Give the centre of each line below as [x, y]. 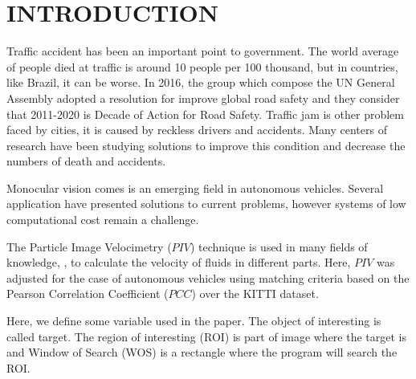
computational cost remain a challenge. [103, 220]
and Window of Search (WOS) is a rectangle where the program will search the [202, 352]
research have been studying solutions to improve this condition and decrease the [206, 145]
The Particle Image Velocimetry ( [89, 246]
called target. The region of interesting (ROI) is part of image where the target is [207, 336]
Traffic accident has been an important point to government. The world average [203, 51]
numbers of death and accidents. [86, 161]
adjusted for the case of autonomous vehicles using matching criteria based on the [208, 277]
